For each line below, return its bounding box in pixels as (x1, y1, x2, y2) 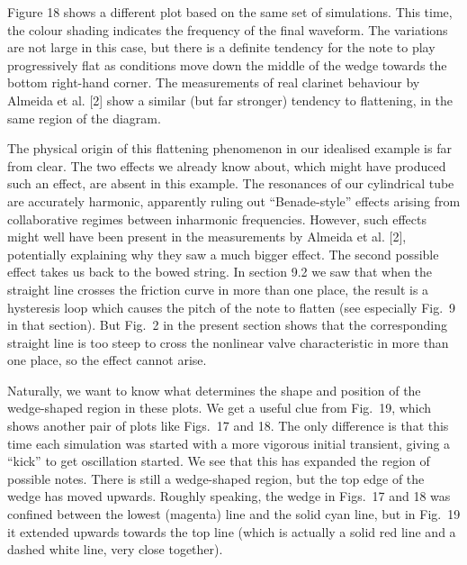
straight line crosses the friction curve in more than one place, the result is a (7, 279, 429, 298)
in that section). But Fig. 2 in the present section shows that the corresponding (7, 315, 448, 334)
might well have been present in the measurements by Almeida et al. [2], (7, 227, 407, 246)
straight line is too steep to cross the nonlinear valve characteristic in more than (7, 333, 449, 351)
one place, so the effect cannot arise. (7, 351, 207, 369)
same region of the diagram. (7, 108, 161, 127)
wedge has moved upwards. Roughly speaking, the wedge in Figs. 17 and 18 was (7, 487, 451, 506)
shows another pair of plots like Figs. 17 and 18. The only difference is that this (7, 416, 449, 435)
